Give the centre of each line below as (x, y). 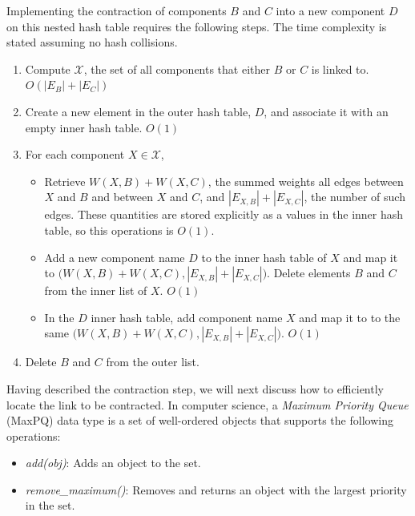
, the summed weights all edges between (306, 181)
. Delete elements (309, 273)
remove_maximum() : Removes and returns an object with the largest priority (216, 489)
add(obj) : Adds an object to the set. (113, 463)
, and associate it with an (326, 111)
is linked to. (340, 69)
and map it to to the (350, 317)
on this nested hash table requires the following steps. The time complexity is (197, 26)
